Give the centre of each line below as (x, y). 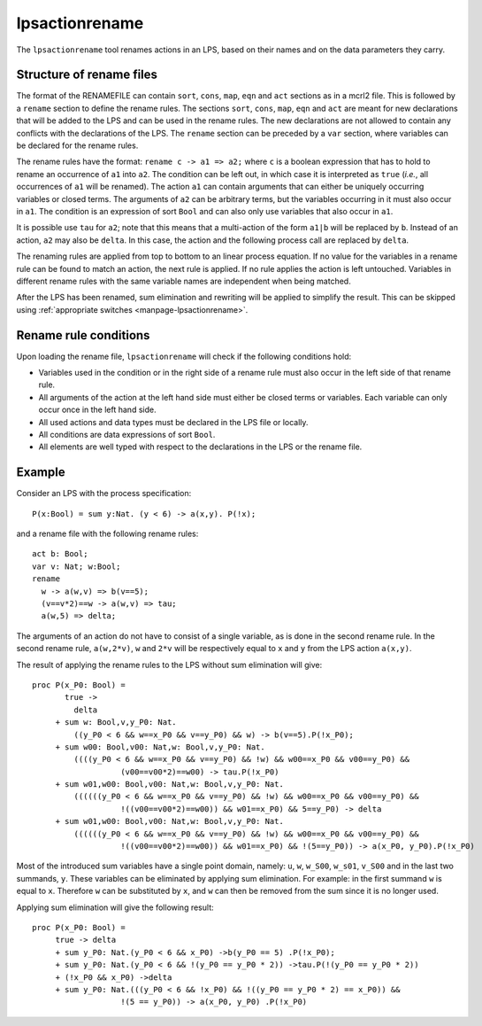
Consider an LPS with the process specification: (104, 494)
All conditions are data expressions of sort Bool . (127, 434)
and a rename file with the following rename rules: (107, 534)
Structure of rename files (87, 75)
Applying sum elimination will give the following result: (115, 907)
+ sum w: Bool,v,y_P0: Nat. (116, 723)
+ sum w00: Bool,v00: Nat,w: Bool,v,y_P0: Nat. (160, 747)
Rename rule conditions (83, 335)
